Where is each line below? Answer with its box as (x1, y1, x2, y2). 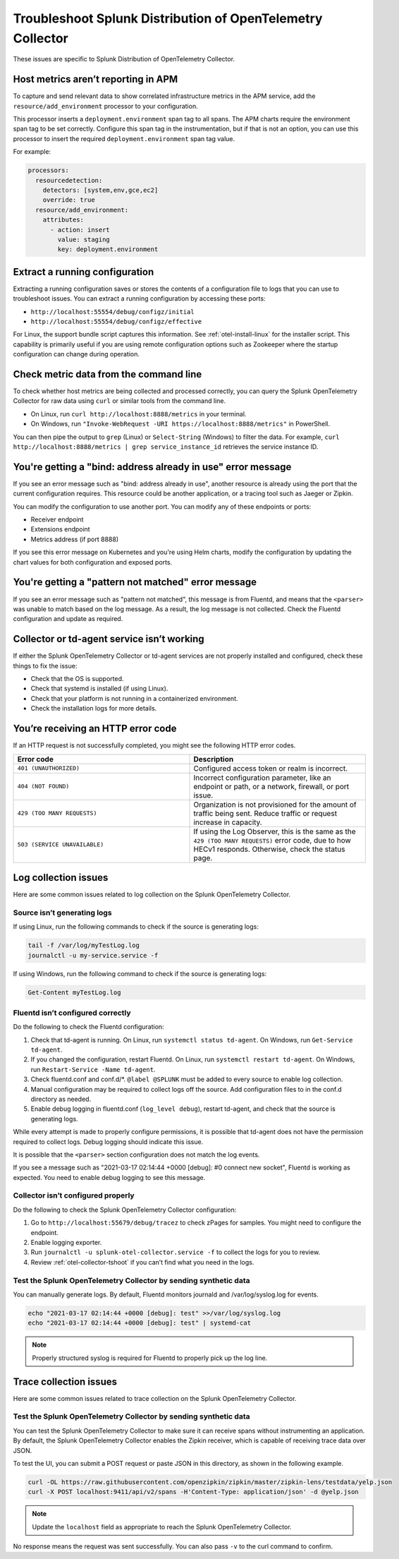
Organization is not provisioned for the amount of (193, 800, 357, 809)
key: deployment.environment (57, 246, 159, 253)
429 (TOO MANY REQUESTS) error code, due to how (193, 835, 352, 845)
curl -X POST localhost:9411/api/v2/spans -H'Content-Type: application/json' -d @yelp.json (27, 1488, 359, 1496)
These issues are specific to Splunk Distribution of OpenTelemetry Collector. (13, 55, 235, 64)
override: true (42, 196, 95, 204)
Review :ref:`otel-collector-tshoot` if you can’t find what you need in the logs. (30, 1258, 254, 1266)
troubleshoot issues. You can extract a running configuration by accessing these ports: (13, 294, 266, 303)
